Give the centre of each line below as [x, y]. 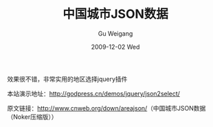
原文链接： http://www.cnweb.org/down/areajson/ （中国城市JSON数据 [106, 108]
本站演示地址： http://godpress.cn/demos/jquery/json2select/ [94, 93]
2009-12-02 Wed [115, 47]
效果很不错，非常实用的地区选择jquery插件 [67, 79]
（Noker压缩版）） [32, 117]
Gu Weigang [115, 33]
